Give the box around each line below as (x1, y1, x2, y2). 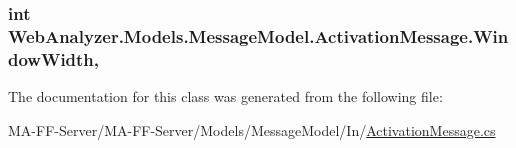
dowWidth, (8, 46, 100, 71)
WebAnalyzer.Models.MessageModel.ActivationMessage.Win (8, 23, 509, 48)
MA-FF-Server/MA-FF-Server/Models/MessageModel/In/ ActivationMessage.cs (8, 119, 496, 140)
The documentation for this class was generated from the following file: (8, 86, 443, 107)
